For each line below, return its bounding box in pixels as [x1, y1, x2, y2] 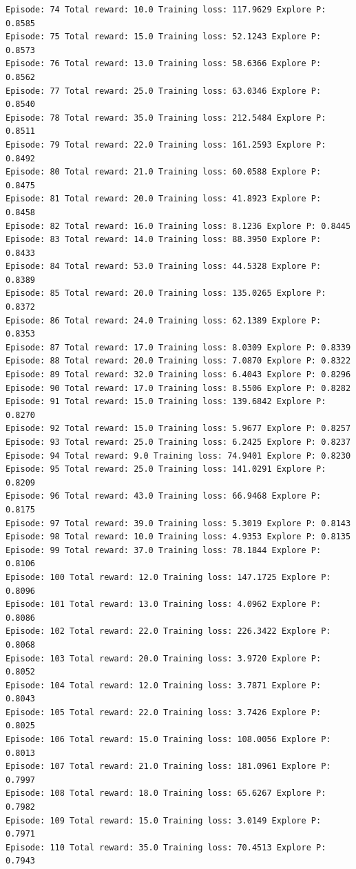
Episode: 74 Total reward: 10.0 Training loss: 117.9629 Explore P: [6, 5, 326, 14]
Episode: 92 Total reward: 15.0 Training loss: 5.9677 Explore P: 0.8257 [6, 423, 351, 434]
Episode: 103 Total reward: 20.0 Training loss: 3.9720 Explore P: [6, 653, 322, 663]
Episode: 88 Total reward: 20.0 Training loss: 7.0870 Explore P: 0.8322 [6, 356, 351, 366]
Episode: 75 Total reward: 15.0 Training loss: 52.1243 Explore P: [6, 32, 322, 42]
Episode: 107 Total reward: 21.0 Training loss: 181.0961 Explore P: [6, 761, 331, 772]
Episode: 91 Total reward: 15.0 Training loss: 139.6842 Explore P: [6, 397, 326, 407]
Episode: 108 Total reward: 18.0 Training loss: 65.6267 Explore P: [6, 788, 326, 799]
